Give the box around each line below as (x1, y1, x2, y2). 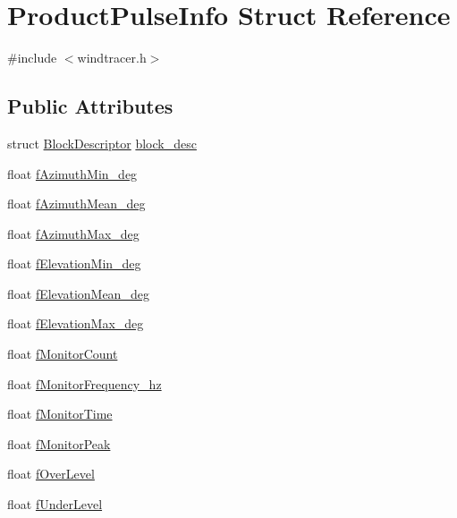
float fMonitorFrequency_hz (7, 374, 162, 393)
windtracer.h (77, 48, 147, 67)
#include (7, 48, 57, 67)
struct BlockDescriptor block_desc (7, 133, 197, 152)
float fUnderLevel (7, 495, 103, 514)
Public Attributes (7, 92, 173, 120)
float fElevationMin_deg (7, 254, 141, 273)
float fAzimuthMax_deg (7, 224, 140, 242)
